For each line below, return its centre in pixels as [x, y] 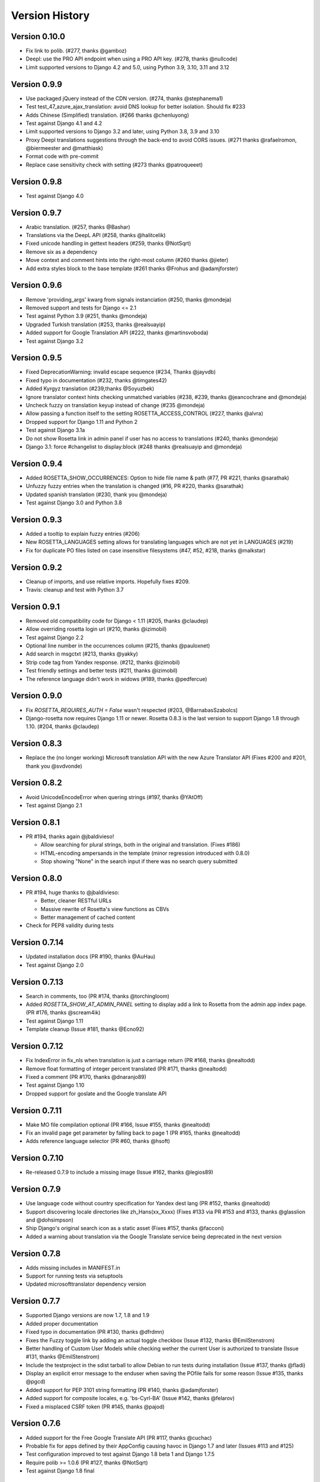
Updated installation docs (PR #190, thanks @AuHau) [91, 957]
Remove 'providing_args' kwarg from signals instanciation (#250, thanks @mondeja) [129, 299]
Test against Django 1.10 [55, 1085]
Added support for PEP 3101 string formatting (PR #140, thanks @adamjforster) [122, 1390]
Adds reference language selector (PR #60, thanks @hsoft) [98, 1141]
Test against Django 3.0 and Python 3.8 [74, 503]
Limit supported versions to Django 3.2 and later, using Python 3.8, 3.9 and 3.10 [123, 132]
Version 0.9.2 [36, 567]
